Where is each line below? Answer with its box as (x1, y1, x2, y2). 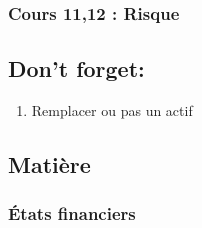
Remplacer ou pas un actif (31, 100, 193, 121)
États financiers (8, 201, 136, 226)
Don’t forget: (8, 53, 145, 84)
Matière (8, 149, 91, 180)
